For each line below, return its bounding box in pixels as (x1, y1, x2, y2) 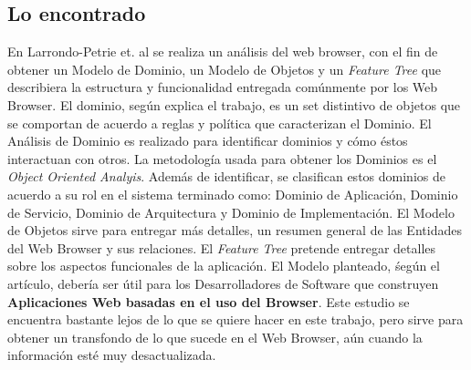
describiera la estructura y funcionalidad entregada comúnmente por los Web (7, 77, 438, 97)
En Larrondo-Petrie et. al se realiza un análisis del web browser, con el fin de (7, 42, 438, 61)
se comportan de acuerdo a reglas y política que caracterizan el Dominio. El (7, 113, 432, 132)
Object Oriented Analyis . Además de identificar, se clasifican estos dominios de (7, 167, 445, 186)
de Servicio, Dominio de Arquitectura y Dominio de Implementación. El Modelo (7, 202, 455, 221)
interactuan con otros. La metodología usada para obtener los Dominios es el (7, 149, 437, 168)
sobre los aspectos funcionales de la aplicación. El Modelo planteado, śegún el (7, 256, 440, 275)
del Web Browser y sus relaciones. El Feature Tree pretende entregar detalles (7, 238, 436, 257)
